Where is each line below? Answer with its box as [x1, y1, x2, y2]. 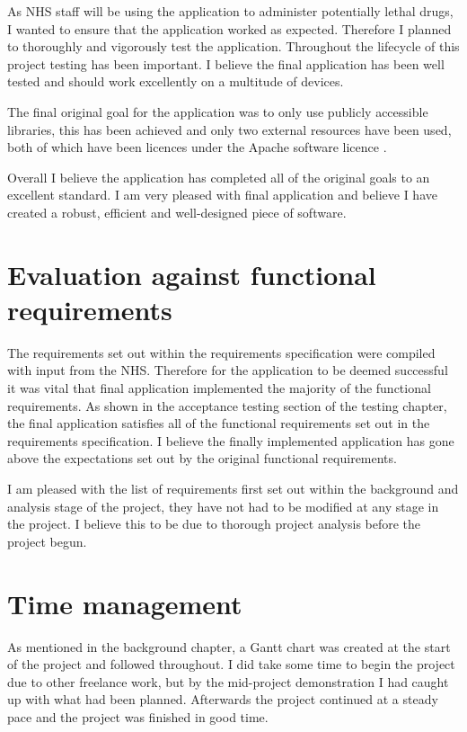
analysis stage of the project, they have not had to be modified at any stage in [7, 496, 439, 515]
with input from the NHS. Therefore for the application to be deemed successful [7, 361, 448, 379]
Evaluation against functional [7, 255, 376, 292]
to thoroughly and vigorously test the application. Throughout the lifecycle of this [7, 37, 460, 56]
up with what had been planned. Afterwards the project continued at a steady [7, 690, 438, 709]
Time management [7, 585, 242, 621]
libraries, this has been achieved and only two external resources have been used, [7, 120, 452, 138]
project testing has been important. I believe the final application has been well [7, 54, 445, 73]
